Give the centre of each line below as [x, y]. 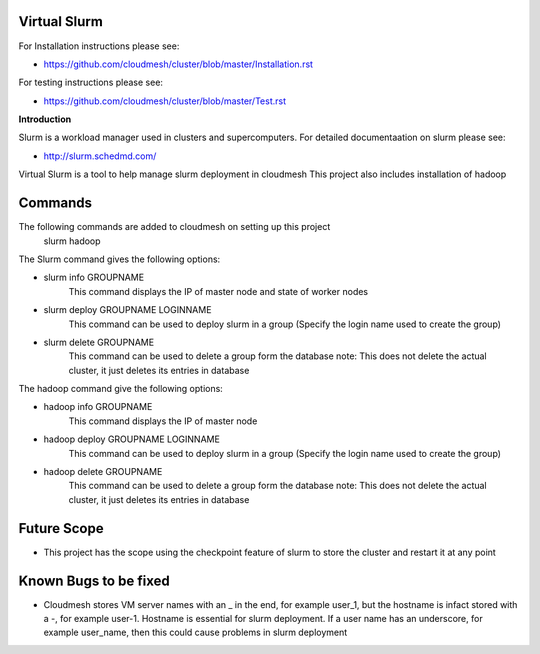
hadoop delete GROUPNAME [103, 472]
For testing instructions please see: [91, 82]
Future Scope [61, 528]
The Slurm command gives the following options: [119, 259]
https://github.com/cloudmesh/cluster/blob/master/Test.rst [165, 101]
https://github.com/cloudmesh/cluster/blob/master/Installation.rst [178, 64]
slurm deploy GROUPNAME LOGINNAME [127, 310]
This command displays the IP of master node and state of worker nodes [218, 291]
